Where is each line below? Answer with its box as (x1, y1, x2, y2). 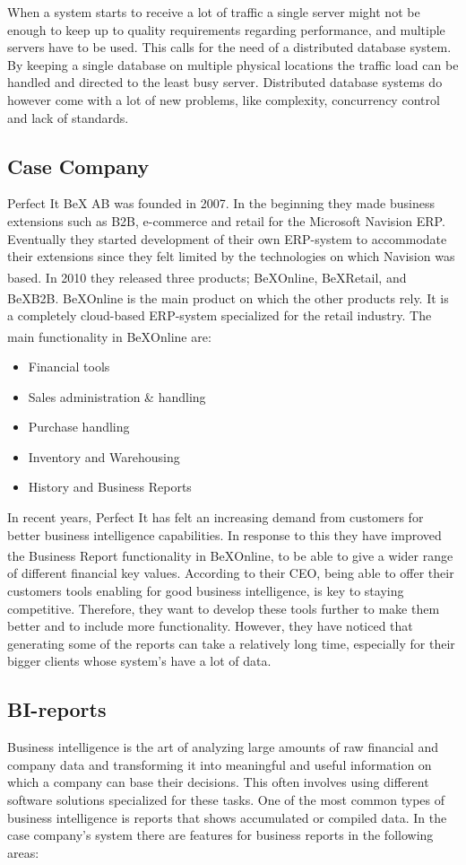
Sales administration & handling (28, 387, 206, 406)
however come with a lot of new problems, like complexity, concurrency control (7, 90, 440, 109)
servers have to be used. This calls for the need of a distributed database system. (7, 38, 452, 57)
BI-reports (7, 695, 107, 723)
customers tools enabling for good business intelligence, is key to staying (7, 581, 404, 600)
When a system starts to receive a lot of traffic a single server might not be (7, 3, 420, 21)
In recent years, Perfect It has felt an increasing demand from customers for (7, 508, 424, 527)
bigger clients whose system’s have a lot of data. (7, 651, 272, 670)
